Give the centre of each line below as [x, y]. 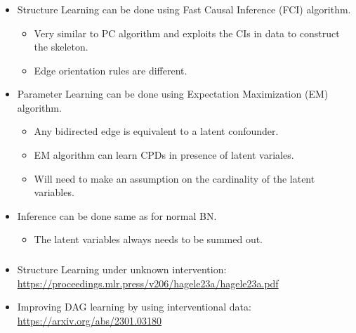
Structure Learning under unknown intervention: [122, 269]
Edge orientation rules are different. [111, 70]
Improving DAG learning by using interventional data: [134, 307]
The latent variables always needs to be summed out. [149, 239]
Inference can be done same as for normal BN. [117, 215]
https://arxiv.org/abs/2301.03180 [90, 320]
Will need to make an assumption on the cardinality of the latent [174, 178]
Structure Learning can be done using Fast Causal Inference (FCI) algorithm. [184, 9]
